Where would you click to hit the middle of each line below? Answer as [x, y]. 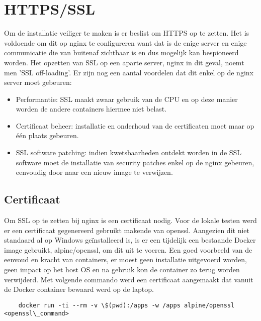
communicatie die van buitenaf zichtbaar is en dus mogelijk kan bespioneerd [121, 52]
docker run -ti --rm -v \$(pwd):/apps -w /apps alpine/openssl [126, 305]
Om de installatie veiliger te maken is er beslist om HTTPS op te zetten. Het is [127, 33]
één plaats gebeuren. [47, 135]
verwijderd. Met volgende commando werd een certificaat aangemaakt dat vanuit [129, 279]
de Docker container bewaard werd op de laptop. [79, 289]
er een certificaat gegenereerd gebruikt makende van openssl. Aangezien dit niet [127, 230]
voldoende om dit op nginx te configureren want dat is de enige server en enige [125, 42]
